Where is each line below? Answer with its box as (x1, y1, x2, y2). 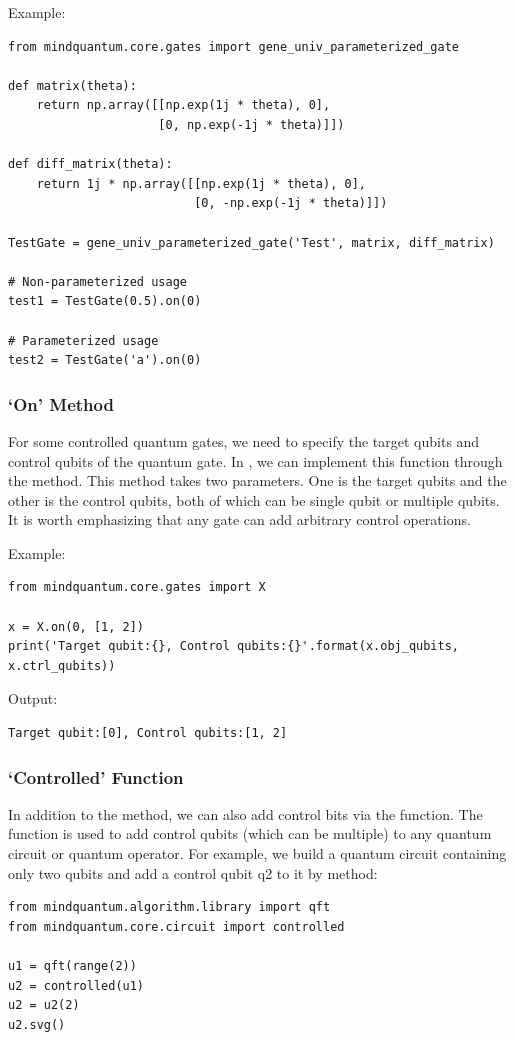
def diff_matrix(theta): (8, 157, 173, 172)
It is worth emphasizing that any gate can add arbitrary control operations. (8, 509, 471, 530)
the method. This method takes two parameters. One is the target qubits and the (8, 470, 507, 491)
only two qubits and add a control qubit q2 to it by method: (8, 862, 378, 883)
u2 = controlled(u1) (8, 978, 145, 993)
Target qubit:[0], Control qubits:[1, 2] (8, 726, 288, 741)
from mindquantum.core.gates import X (8, 580, 266, 595)
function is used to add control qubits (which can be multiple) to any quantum (8, 823, 492, 844)
